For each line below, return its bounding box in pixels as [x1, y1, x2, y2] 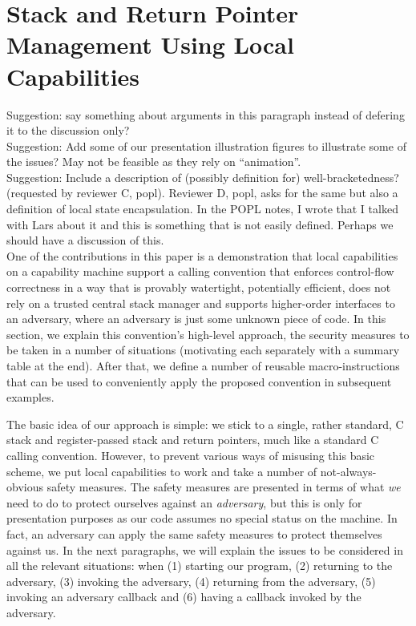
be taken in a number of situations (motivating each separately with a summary [6, 341, 400, 358]
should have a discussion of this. [6, 232, 164, 248]
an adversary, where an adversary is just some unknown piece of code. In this [6, 310, 386, 327]
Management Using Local [6, 28, 294, 61]
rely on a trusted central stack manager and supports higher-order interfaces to [6, 294, 395, 311]
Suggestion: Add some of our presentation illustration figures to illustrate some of [6, 137, 406, 154]
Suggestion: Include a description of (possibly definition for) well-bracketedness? [6, 168, 399, 185]
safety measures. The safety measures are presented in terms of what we [46, 479, 401, 495]
